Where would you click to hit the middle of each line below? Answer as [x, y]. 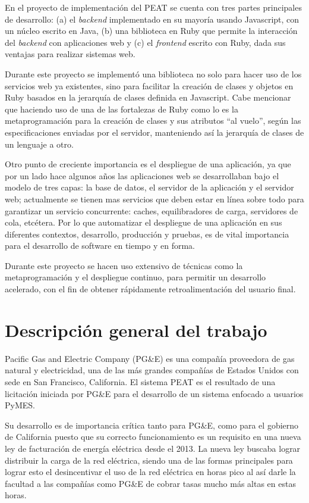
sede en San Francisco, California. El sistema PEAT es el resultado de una [140, 381]
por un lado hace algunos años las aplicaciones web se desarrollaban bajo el [142, 175]
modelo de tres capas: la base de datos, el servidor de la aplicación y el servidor [149, 187]
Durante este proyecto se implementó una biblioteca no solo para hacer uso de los [153, 74]
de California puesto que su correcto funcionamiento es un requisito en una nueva [153, 437]
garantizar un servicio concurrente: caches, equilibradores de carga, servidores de [152, 210]
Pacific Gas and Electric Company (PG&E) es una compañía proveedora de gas [150, 358]
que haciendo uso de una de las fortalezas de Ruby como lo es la [122, 109]
